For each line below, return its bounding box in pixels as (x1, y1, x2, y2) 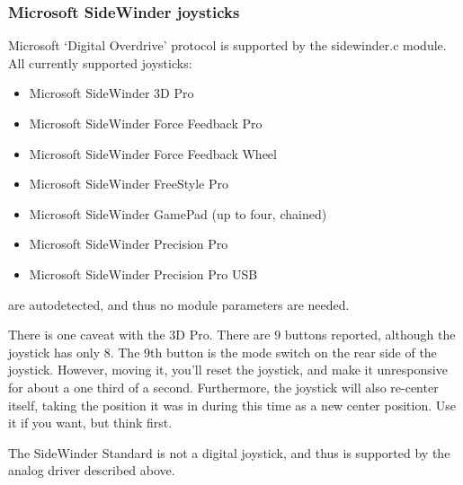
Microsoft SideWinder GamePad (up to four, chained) (29, 204, 327, 223)
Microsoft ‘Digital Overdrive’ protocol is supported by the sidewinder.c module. (8, 36, 447, 55)
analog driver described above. (8, 461, 175, 480)
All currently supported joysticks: (8, 53, 192, 72)
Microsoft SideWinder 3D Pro (29, 84, 194, 102)
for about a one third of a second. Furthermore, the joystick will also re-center (8, 377, 439, 396)
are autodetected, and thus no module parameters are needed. (8, 295, 350, 313)
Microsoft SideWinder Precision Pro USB (29, 264, 258, 283)
